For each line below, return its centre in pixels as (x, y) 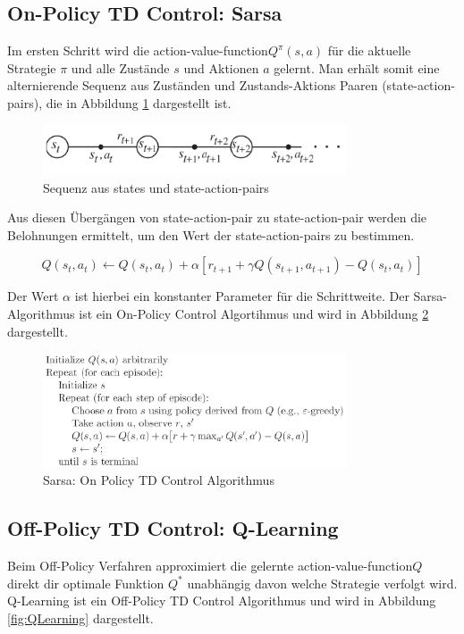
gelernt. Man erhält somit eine (357, 67)
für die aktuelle (369, 50)
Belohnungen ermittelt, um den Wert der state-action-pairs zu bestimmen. (211, 234)
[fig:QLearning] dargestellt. (80, 617)
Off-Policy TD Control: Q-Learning (173, 528)
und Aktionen (221, 67)
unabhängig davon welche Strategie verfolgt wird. (322, 583)
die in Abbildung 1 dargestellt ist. (139, 102)
